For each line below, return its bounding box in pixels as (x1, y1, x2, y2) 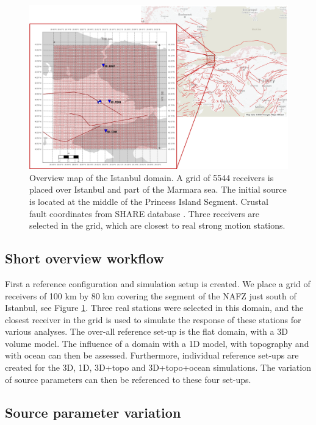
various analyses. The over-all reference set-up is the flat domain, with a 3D (5, 325, 288, 338)
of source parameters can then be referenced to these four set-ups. (5, 373, 251, 385)
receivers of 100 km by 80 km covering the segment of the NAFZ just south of (5, 289, 296, 302)
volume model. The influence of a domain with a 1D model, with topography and (5, 337, 309, 349)
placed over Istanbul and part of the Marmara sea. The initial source (29, 183, 287, 196)
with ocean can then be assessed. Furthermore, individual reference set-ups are (5, 349, 299, 362)
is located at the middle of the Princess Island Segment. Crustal (29, 195, 268, 207)
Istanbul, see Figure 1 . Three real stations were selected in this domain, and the (5, 301, 304, 314)
